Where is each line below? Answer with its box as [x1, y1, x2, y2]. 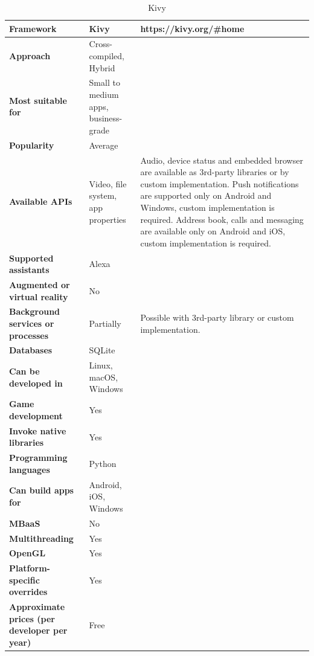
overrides [9, 585, 48, 598]
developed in [9, 376, 63, 389]
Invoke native [9, 424, 66, 437]
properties [89, 213, 126, 225]
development [9, 409, 63, 422]
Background [9, 305, 60, 318]
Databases [9, 344, 53, 356]
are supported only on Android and [140, 189, 272, 202]
